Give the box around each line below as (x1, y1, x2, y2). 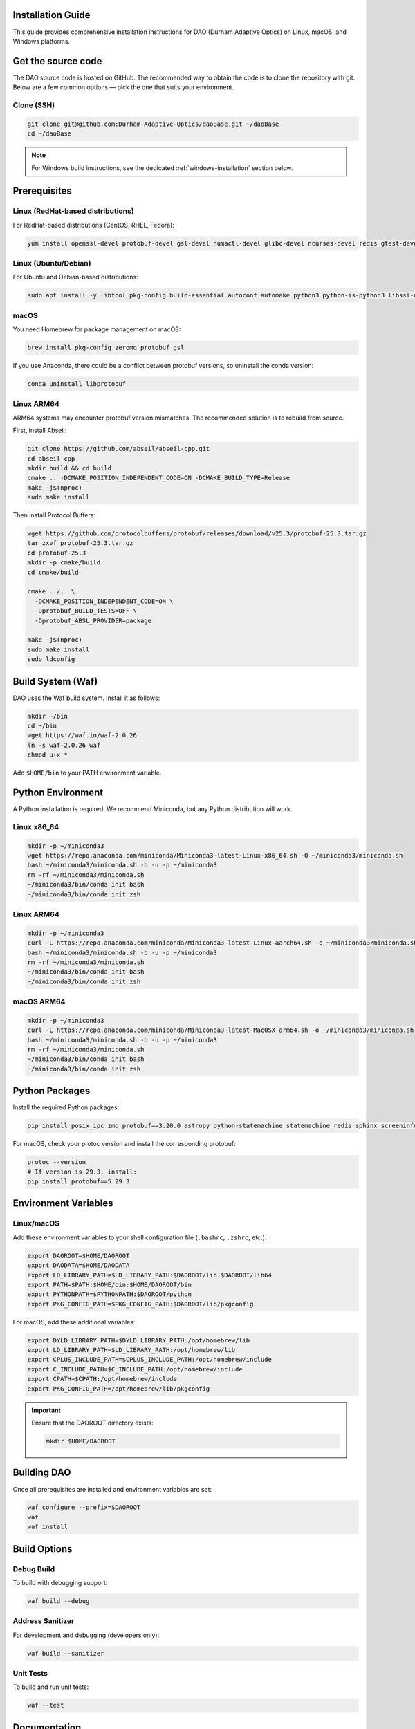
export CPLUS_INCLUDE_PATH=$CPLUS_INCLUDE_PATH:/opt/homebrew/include (27, 1356, 273, 1364)
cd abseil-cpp (27, 454, 75, 463)
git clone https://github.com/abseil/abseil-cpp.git (27, 445, 210, 453)
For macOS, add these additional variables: (12, 1317, 136, 1326)
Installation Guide (12, 9, 91, 21)
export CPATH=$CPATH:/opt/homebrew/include (27, 1375, 178, 1383)
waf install (27, 1523, 68, 1531)
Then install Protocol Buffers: (12, 511, 96, 519)
